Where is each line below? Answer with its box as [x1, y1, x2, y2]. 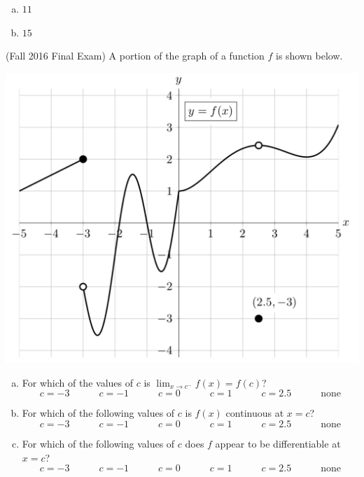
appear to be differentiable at [215, 436, 341, 450]
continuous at [225, 406, 284, 420]
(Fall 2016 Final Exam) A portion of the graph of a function [6, 48, 265, 63]
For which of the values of [22, 375, 133, 389]
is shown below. [275, 48, 343, 63]
